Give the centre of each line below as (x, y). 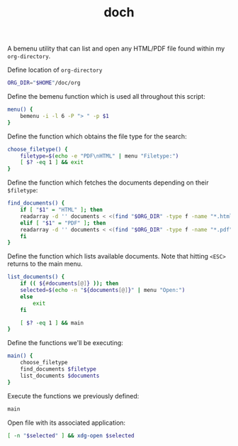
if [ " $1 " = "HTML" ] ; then (61, 210)
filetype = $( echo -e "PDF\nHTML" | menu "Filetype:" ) (100, 156)
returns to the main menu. (45, 264)
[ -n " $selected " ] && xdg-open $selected (71, 435)
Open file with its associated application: (67, 423)
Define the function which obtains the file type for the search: (97, 136)
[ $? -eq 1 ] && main (52, 323)
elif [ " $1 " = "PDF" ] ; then (63, 223)
